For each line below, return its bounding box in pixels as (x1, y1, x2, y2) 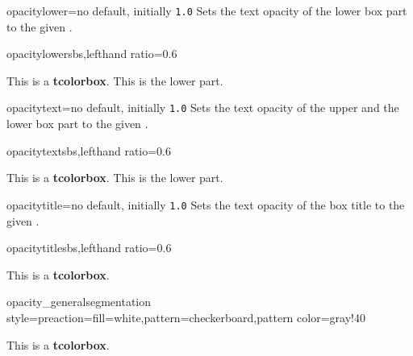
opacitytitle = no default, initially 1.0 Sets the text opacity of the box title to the (6, 196, 405, 213)
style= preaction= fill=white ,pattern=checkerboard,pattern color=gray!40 (6, 308, 365, 325)
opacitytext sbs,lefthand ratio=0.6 (6, 142, 172, 159)
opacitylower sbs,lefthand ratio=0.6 (6, 45, 177, 62)
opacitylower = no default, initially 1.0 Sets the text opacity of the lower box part (6, 2, 407, 19)
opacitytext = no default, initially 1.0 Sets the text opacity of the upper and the (6, 99, 399, 116)
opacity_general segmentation (6, 293, 152, 310)
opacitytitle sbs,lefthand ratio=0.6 (6, 239, 172, 256)
